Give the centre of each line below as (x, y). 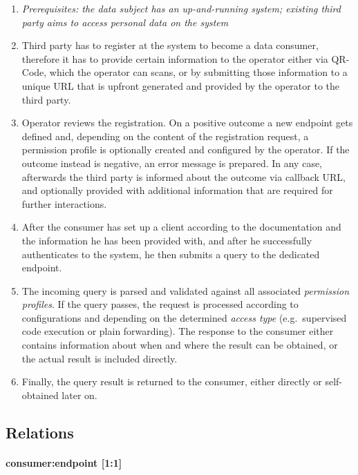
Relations (40, 432)
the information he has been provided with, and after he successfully (167, 240)
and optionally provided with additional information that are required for (177, 190)
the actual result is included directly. (100, 358)
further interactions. (64, 203)
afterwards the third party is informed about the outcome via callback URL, (183, 176)
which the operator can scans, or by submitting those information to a (198, 72)
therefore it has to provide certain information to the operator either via (175, 58)
